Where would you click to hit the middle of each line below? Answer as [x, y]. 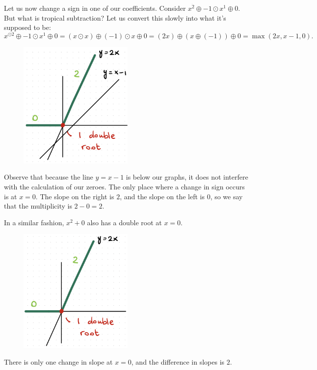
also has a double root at [124, 222]
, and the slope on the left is [162, 196]
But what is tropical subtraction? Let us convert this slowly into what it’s [115, 17]
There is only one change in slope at [58, 361]
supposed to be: [27, 27]
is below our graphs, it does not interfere [187, 177]
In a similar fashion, [34, 222]
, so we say [226, 196]
